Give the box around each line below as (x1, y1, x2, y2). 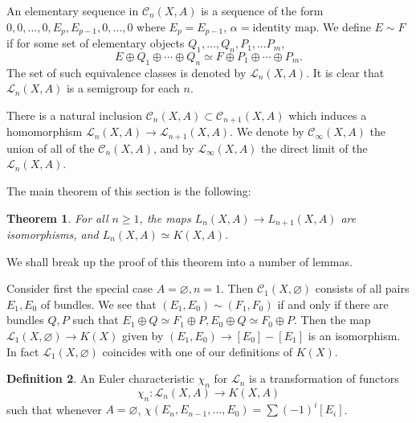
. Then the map (293, 311, 371, 328)
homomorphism (6, 123, 83, 140)
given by (122, 326, 164, 343)
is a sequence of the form (201, 2, 324, 18)
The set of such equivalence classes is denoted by (6, 64, 247, 80)
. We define (316, 18, 371, 35)
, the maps (139, 209, 191, 226)
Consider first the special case (6, 280, 153, 297)
